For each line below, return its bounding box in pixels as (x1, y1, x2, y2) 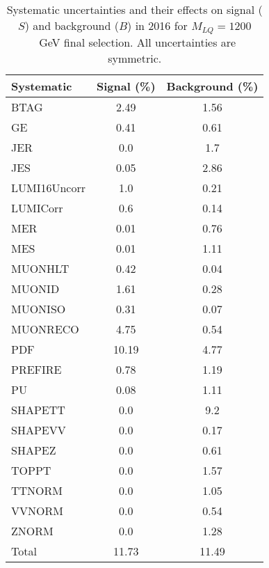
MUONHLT (11, 260, 70, 276)
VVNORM (11, 502, 63, 519)
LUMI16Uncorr (11, 179, 85, 196)
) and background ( (24, 17, 119, 33)
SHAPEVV (11, 421, 66, 438)
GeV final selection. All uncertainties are (39, 33, 236, 50)
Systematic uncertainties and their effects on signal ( (6, 1, 263, 17)
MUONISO (11, 300, 66, 317)
